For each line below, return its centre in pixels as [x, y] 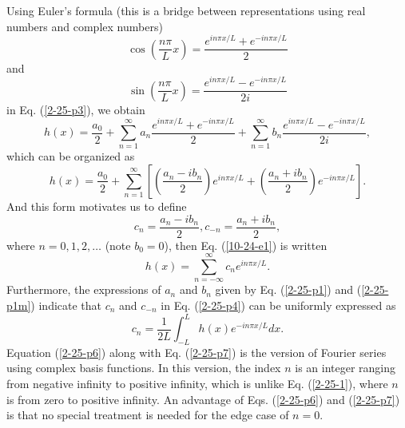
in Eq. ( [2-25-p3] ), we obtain [76, 109]
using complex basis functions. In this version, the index [144, 368]
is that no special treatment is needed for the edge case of [148, 415]
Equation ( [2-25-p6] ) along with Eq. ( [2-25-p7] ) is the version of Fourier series [197, 352]
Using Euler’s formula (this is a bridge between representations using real [186, 10]
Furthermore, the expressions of [84, 289]
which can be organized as [71, 156]
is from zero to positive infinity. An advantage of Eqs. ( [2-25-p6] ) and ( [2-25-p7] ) [203, 399]
